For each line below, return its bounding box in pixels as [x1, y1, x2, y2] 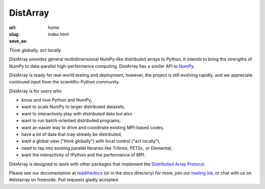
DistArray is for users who [9, 88, 62, 94]
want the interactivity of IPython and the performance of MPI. [21, 152, 146, 158]
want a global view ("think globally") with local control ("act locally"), [21, 138, 160, 144]
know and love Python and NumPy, [21, 97, 92, 103]
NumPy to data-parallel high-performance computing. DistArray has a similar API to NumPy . [9, 63, 195, 69]
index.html [48, 31, 69, 37]
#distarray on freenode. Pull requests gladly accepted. [9, 177, 120, 183]
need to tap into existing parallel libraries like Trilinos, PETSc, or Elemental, [21, 145, 172, 151]
